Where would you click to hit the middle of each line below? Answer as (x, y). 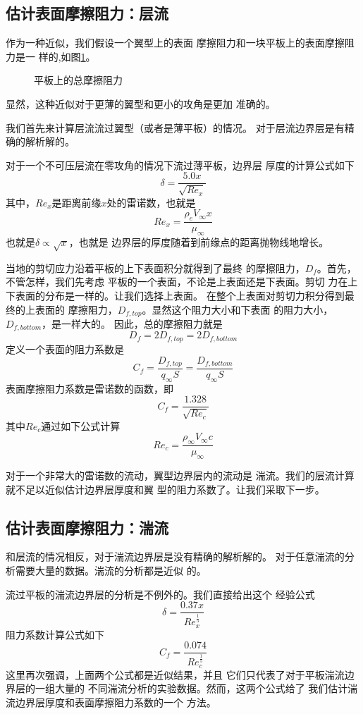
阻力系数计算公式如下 (55, 634)
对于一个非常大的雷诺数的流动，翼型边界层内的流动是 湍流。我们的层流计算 (180, 475)
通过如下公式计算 (81, 425)
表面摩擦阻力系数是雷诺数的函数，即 (90, 388)
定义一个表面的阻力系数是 (65, 349)
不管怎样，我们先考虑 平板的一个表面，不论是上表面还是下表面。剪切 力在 (177, 282)
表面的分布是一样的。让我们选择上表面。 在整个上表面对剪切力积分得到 (180, 295)
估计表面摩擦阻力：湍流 (87, 527)
